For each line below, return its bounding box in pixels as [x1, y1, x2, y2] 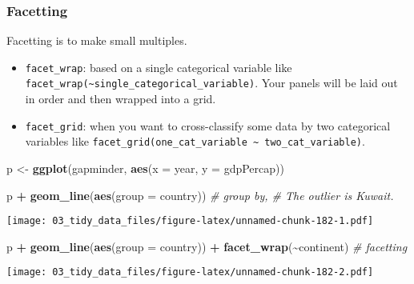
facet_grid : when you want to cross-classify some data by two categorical [25, 117, 391, 134]
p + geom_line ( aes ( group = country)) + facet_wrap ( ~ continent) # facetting [6, 238, 408, 254]
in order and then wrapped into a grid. [25, 90, 216, 107]
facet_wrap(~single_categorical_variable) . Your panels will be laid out [25, 74, 398, 91]
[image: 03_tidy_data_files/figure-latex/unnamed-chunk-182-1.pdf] [6, 215, 374, 227]
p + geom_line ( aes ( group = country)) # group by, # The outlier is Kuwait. [6, 186, 394, 203]
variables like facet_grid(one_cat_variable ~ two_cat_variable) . [25, 133, 365, 150]
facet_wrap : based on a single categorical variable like [25, 58, 292, 75]
